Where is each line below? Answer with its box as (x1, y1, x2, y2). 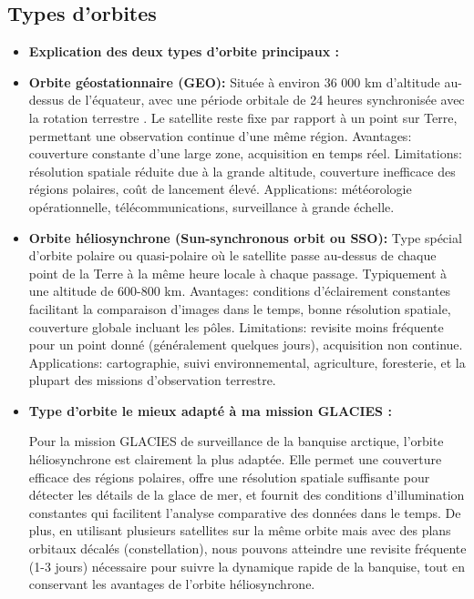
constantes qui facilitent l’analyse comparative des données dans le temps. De (28, 503, 461, 522)
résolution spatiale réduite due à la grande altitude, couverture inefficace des (28, 161, 456, 180)
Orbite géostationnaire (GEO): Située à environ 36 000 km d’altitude (28, 72, 440, 91)
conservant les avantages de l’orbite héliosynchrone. (28, 574, 315, 594)
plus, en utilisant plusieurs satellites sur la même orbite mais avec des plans (28, 521, 451, 540)
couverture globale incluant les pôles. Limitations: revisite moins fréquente (28, 317, 444, 336)
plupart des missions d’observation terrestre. (28, 371, 276, 390)
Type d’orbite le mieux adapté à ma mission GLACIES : (28, 401, 392, 420)
